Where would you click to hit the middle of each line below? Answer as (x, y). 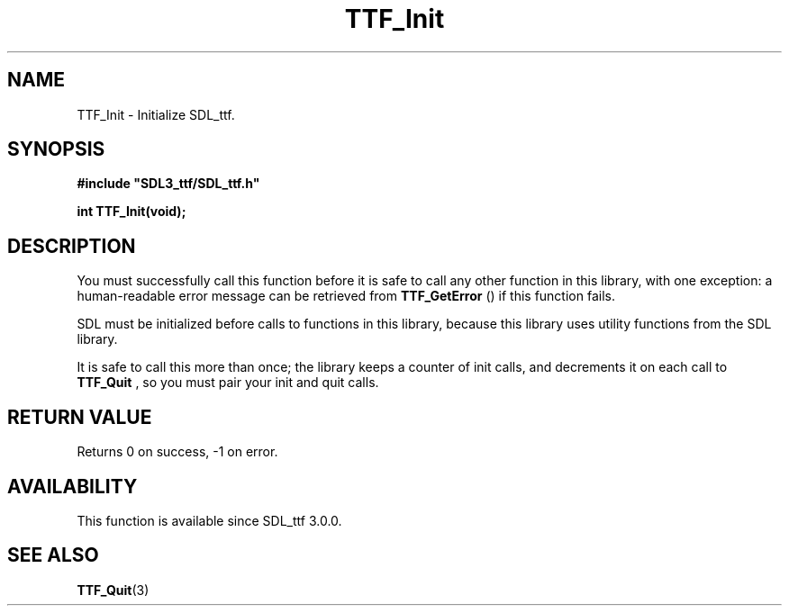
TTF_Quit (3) (113, 590)
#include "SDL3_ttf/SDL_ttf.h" (168, 184)
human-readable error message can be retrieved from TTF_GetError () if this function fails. (346, 296)
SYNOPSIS (56, 149)
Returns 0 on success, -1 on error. (177, 452)
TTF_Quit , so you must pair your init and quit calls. (228, 383)
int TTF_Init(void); (131, 212)
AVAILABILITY (73, 486)
